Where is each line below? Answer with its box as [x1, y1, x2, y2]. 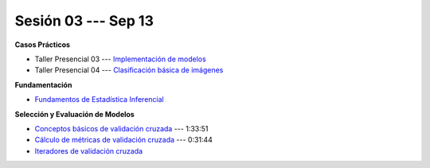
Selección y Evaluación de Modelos [14, 109, 135, 119]
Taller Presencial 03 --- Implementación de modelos [34, 54, 206, 64]
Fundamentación [14, 80, 72, 89]
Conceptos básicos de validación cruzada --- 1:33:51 [34, 123, 209, 133]
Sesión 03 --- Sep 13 [14, 12, 154, 29]
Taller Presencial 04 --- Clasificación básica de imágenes [34, 65, 224, 75]
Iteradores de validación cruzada [34, 146, 143, 155]
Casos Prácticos [14, 40, 71, 49]
